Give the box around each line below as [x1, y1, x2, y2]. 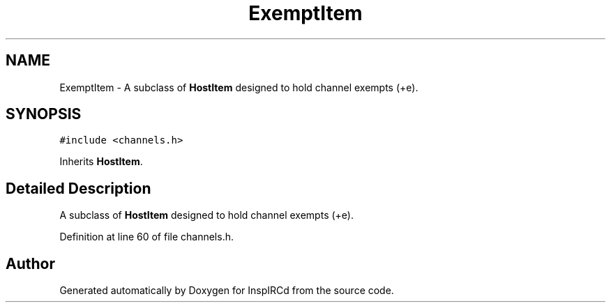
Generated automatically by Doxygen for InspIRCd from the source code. [59, 284, 394, 297]
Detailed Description [6, 179, 151, 197]
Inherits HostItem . [59, 155, 143, 168]
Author [6, 254, 55, 272]
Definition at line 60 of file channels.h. [59, 231, 234, 243]
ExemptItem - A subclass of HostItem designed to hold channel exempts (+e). [59, 81, 418, 93]
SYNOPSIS [6, 105, 82, 123]
